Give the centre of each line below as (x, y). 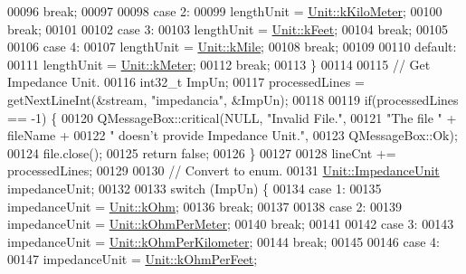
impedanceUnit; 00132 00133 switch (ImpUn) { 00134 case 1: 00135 (195, 188)
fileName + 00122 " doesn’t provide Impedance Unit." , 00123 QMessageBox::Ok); (233, 135)
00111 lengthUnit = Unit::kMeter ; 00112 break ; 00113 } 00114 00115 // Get (219, 64)
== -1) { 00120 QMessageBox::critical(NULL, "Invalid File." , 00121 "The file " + (232, 117)
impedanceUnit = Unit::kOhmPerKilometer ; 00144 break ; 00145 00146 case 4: (223, 241)
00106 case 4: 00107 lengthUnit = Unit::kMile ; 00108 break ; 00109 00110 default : (232, 47)
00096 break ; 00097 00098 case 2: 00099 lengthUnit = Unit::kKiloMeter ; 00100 (225, 11)
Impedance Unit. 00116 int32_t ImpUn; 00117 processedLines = (186, 82)
